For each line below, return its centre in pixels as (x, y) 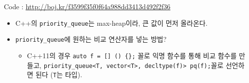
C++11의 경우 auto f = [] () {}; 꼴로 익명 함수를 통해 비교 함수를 (132, 55)
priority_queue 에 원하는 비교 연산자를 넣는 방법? (91, 39)
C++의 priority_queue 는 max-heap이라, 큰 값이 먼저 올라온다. (111, 23)
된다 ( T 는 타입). (59, 75)
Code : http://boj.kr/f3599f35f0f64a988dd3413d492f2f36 (87, 6)
